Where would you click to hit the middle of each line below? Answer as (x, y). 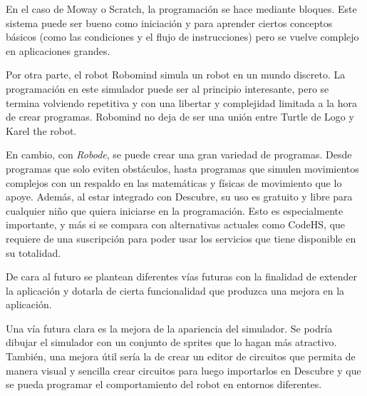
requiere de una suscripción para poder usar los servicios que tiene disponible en (181, 238)
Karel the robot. (41, 130)
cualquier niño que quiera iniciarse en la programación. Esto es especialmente (175, 210)
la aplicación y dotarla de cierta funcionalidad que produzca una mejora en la (175, 290)
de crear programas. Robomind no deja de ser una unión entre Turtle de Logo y (180, 117)
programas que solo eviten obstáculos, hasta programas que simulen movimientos (182, 168)
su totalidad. (33, 252)
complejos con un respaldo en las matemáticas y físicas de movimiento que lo (174, 182)
